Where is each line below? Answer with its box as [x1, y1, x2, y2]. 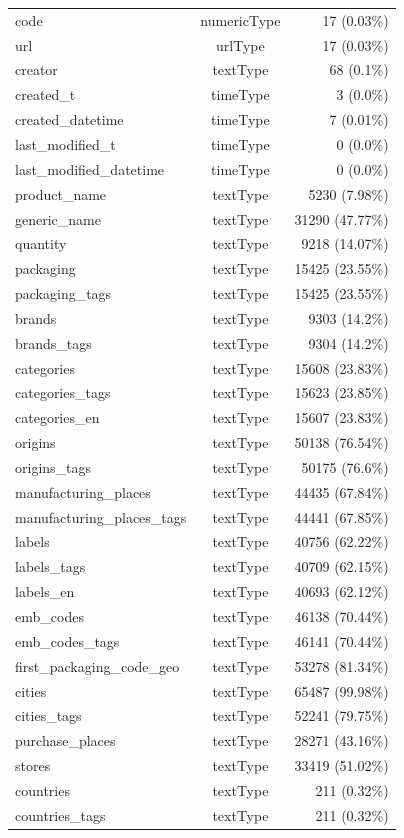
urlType [216, 34, 265, 55]
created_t [15, 84, 76, 105]
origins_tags [15, 456, 92, 477]
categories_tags [15, 382, 111, 403]
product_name [15, 183, 107, 204]
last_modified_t [15, 133, 116, 154]
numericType [200, 9, 281, 30]
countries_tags [15, 804, 106, 825]
